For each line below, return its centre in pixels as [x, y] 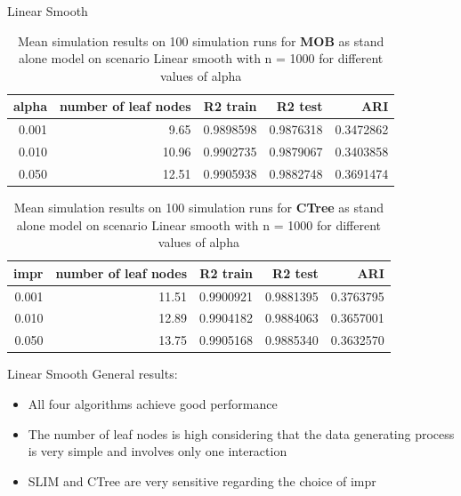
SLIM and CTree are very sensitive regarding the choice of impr [202, 480]
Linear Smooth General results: [93, 374]
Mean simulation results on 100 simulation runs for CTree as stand [199, 207]
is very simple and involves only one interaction [158, 451]
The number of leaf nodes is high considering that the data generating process [241, 433]
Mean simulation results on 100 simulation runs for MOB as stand [201, 40]
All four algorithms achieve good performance [153, 404]
